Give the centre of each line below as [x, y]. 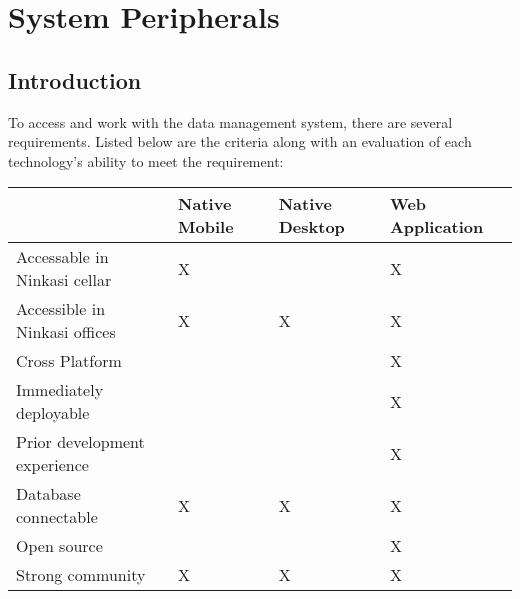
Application [436, 227]
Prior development [80, 442]
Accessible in [61, 309]
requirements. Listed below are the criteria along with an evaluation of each [240, 141]
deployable [53, 413]
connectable [57, 517]
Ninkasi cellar [64, 280]
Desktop [311, 227]
